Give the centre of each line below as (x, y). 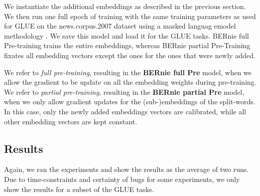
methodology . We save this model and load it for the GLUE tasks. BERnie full (126, 35)
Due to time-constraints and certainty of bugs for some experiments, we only (122, 179)
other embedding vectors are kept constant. (71, 121)
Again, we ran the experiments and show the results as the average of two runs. (126, 169)
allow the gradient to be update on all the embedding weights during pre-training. (130, 82)
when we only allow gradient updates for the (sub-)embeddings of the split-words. (130, 102)
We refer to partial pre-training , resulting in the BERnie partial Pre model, (124, 91)
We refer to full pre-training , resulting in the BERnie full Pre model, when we (128, 72)
